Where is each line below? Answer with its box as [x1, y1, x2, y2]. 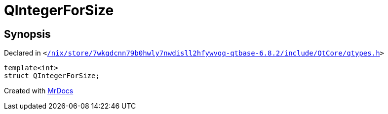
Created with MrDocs [4, 86, 74, 95]
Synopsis [4, 28, 51, 40]
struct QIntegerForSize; [4, 72, 100, 80]
